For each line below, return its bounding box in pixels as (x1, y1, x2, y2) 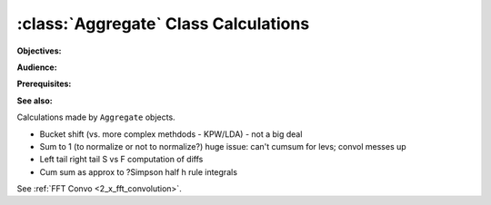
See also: (16, 95, 54, 106)
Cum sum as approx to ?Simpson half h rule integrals (39, 166, 238, 177)
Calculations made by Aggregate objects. (16, 112, 176, 122)
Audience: (16, 62, 58, 73)
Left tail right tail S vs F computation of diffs (39, 154, 204, 165)
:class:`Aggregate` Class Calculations (16, 14, 310, 34)
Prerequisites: (16, 78, 72, 90)
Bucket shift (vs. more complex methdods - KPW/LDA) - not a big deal (39, 128, 303, 140)
